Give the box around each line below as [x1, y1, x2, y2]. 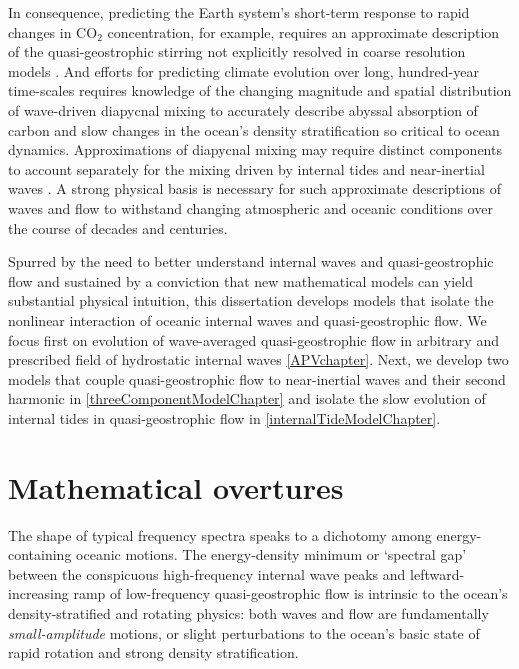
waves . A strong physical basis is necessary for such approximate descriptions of [8, 178, 501, 199]
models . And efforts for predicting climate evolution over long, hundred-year [8, 60, 479, 81]
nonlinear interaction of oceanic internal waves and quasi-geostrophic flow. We [8, 309, 487, 330]
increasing [8, 583, 69, 604]
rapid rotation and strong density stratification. [8, 642, 299, 663]
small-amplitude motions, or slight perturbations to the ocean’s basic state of [8, 622, 480, 643]
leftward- [410, 563, 465, 584]
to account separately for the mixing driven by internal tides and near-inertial [8, 158, 485, 179]
